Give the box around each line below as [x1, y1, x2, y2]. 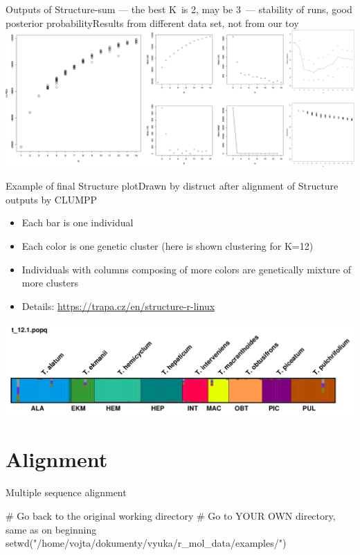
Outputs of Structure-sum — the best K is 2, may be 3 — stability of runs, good [6, 2, 352, 16]
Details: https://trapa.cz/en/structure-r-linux [21, 298, 215, 313]
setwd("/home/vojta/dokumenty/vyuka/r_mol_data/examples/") [6, 536, 287, 550]
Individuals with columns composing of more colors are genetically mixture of [21, 262, 352, 276]
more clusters [21, 275, 78, 290]
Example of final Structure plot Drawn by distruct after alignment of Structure [6, 179, 339, 193]
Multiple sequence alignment [6, 485, 127, 500]
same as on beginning [6, 522, 97, 536]
